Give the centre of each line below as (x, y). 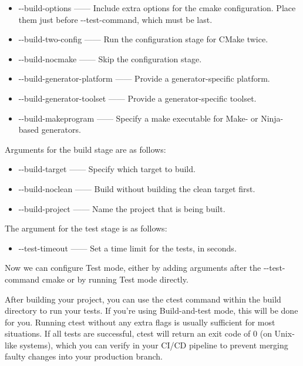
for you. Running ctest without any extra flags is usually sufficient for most (140, 322)
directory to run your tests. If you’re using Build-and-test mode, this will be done (151, 310)
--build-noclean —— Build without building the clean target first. (137, 188)
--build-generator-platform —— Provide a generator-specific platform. (144, 78)
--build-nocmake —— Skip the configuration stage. (110, 58)
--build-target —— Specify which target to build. (107, 169)
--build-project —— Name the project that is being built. (122, 208)
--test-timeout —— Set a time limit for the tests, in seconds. (127, 248)
